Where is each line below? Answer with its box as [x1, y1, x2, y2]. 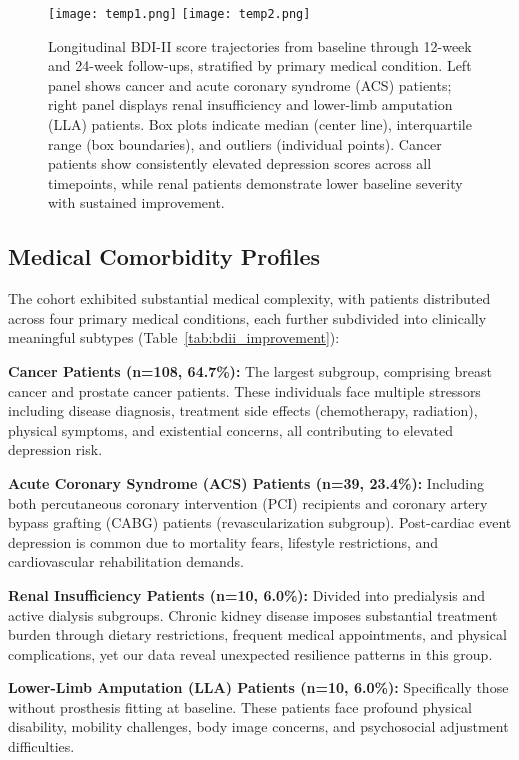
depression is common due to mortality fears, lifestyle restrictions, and [8, 531, 439, 552]
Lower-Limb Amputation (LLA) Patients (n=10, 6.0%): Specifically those [8, 677, 509, 698]
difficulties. [8, 736, 75, 757]
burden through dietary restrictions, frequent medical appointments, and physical [8, 624, 507, 645]
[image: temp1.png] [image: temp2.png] [48, 7, 311, 21]
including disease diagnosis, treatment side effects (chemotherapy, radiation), [8, 400, 478, 421]
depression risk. [8, 439, 103, 460]
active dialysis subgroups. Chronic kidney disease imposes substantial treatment [8, 604, 498, 625]
